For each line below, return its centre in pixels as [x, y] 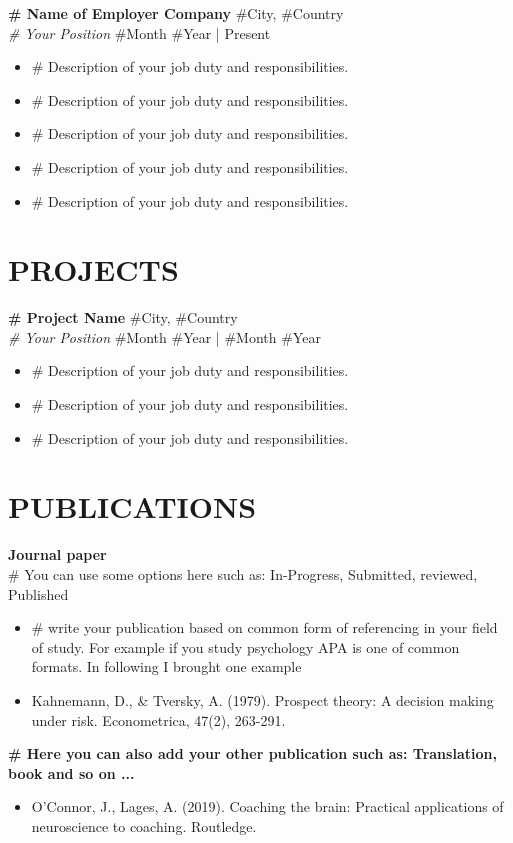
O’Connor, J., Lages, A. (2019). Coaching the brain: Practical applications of [267, 806]
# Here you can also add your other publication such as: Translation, [252, 753]
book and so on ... [71, 772]
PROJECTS [93, 269]
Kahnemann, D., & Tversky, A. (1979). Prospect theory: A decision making [262, 699]
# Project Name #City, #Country [123, 317]
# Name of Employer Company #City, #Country [176, 13]
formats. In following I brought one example [166, 666]
